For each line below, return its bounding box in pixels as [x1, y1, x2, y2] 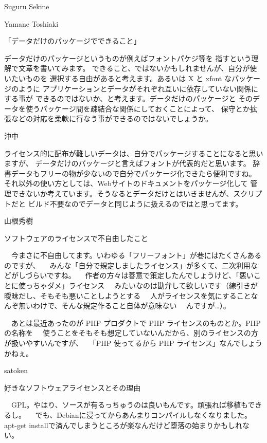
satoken [4, 365, 28, 376]
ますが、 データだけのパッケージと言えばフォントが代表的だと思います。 [4, 158, 251, 169]
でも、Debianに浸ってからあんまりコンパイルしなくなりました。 [35, 410, 252, 420]
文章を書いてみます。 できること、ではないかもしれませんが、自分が [18, 63, 250, 73]
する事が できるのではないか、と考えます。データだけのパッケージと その [4, 93, 253, 104]
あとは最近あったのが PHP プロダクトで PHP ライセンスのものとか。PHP [11, 317, 261, 328]
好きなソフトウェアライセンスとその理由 [4, 382, 141, 393]
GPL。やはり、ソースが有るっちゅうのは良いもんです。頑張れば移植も [11, 399, 248, 410]
